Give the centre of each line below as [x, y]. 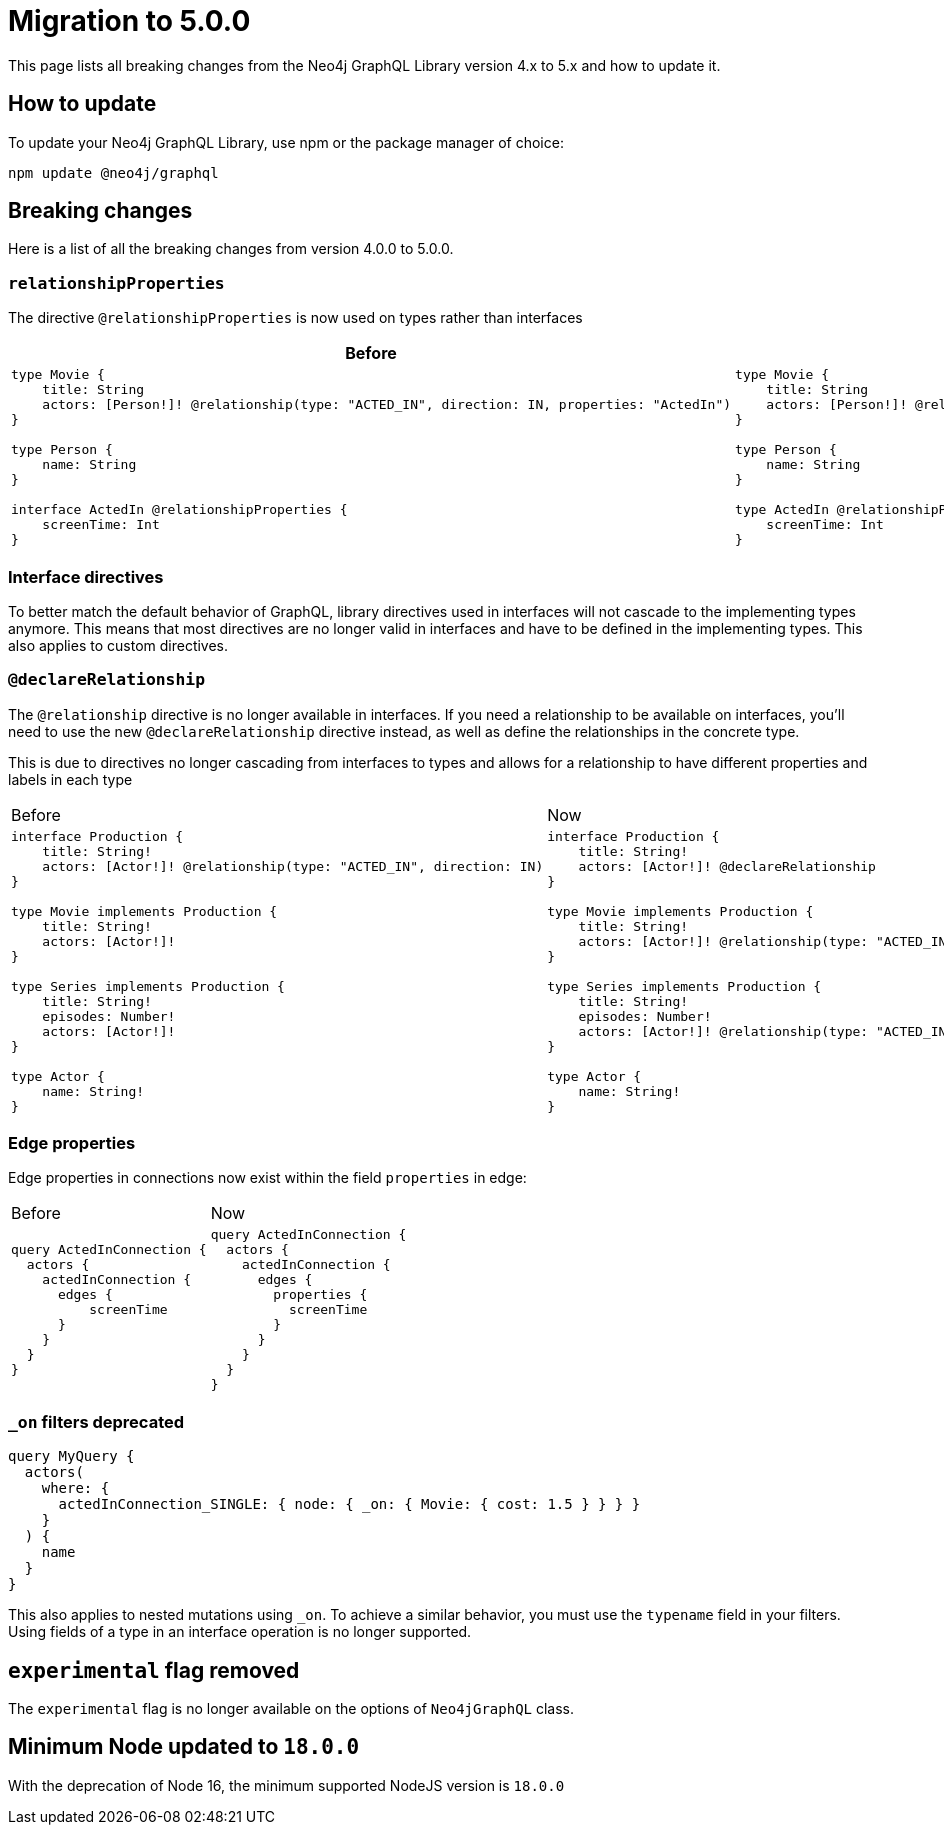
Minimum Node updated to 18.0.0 [184, 1747]
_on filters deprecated [96, 1421]
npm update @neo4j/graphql [113, 172]
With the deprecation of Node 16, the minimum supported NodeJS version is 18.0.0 [286, 1785]
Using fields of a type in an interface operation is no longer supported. [240, 1632]
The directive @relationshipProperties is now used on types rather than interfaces [295, 318]
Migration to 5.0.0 [129, 21]
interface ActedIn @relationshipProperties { [179, 510]
